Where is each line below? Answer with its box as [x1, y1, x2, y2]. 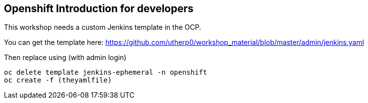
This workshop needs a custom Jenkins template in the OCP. [4, 23, 201, 32]
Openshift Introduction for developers [4, 2, 194, 15]
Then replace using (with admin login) [4, 53, 126, 62]
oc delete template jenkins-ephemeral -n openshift [4, 68, 208, 77]
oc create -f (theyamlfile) [4, 76, 112, 84]
